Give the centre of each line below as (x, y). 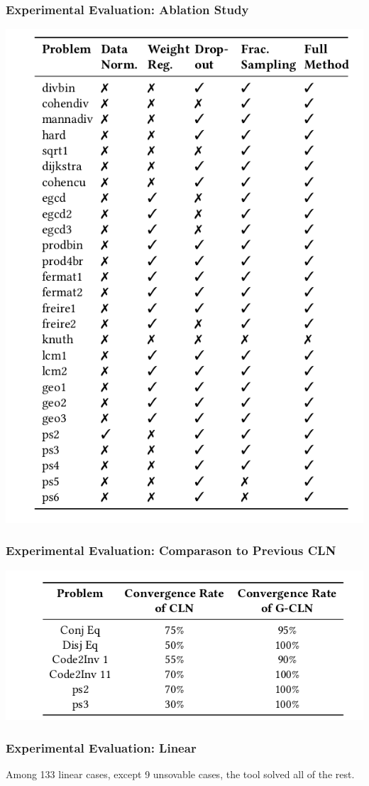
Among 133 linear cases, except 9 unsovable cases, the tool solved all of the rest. (180, 774)
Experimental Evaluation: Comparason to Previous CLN (171, 550)
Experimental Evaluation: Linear (101, 747)
